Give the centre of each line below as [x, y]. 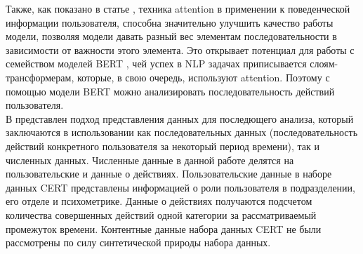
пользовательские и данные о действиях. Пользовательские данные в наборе [169, 174]
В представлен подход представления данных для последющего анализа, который [180, 118]
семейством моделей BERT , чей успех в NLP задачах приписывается [156, 63]
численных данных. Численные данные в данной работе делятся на [150, 160]
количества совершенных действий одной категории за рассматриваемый [161, 214]
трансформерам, [40, 77]
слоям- [324, 63]
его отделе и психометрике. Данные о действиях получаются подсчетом [159, 201]
